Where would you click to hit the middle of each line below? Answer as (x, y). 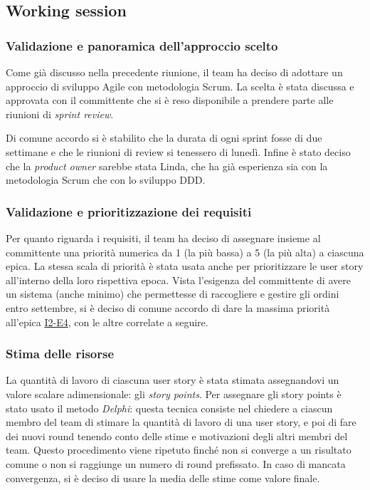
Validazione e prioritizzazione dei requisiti (129, 211)
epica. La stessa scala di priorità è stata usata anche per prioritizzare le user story (185, 266)
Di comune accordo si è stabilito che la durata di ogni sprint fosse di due (164, 138)
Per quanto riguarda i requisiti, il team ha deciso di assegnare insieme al (163, 238)
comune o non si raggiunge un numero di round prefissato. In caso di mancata (176, 463)
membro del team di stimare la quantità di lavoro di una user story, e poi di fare (181, 422)
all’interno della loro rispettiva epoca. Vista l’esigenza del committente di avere (178, 280)
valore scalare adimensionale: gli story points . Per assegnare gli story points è (174, 393)
